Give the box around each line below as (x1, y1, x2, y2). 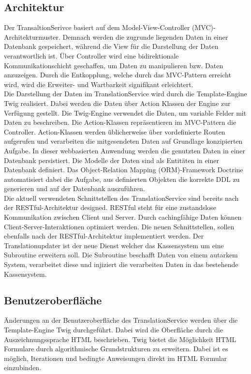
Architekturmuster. (4, 31, 60, 42)
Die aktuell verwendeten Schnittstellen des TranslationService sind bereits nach (4, 193, 239, 203)
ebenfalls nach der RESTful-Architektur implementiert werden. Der (4, 231, 204, 241)
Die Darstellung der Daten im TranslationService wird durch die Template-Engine (4, 89, 247, 99)
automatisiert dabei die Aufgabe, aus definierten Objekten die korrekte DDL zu (4, 174, 240, 184)
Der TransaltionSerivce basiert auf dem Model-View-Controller (4, 22, 190, 32)
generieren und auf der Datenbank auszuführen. (4, 183, 145, 194)
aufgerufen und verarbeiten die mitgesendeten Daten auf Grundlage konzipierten (4, 136, 243, 146)
